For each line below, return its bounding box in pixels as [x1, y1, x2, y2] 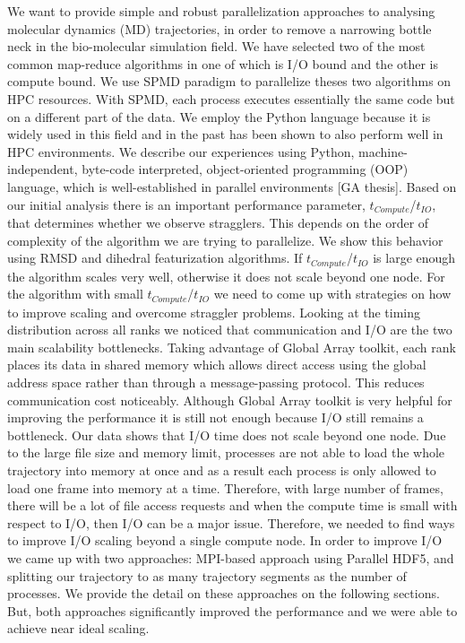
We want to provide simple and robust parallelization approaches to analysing [7, 2, 435, 20]
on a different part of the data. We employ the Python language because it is [7, 107, 431, 126]
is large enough [373, 248, 456, 267]
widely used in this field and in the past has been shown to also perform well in [7, 125, 443, 143]
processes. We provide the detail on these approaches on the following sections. [7, 584, 440, 603]
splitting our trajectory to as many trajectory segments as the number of [7, 566, 407, 585]
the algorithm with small [7, 284, 143, 303]
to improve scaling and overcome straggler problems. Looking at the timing [7, 302, 421, 321]
